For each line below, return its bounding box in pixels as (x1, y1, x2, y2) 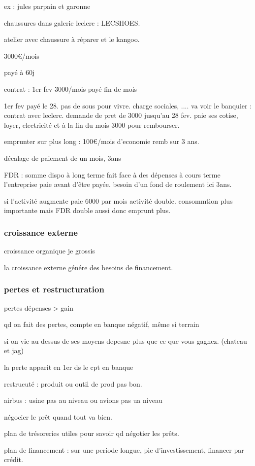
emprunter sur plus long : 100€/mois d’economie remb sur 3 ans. (4, 136, 199, 146)
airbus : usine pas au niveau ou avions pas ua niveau (4, 395, 162, 405)
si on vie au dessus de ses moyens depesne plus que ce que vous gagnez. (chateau (4, 335, 247, 346)
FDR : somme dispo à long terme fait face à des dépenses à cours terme (4, 169, 221, 179)
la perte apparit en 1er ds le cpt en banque (4, 361, 133, 372)
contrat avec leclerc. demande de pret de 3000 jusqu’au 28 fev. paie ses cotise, (4, 110, 238, 120)
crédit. (4, 454, 23, 465)
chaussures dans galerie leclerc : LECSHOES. (4, 17, 140, 28)
